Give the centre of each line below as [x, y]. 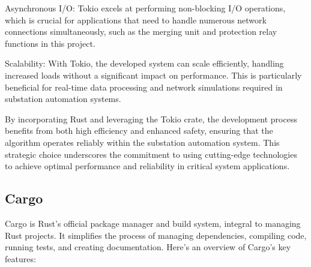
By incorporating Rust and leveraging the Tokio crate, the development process [151, 118]
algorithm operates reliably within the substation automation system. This [142, 142]
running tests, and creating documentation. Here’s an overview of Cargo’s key [148, 247]
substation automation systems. [63, 99]
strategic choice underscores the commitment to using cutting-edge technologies [151, 154]
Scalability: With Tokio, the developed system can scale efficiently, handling [144, 63]
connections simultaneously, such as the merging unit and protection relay [141, 31]
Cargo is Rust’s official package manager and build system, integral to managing [153, 223]
